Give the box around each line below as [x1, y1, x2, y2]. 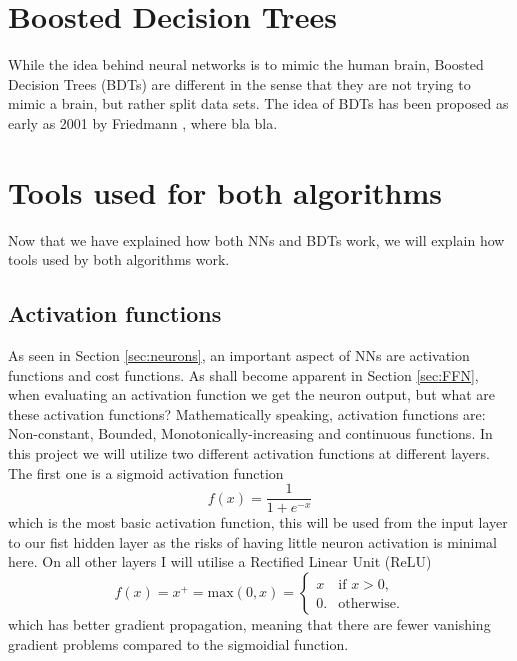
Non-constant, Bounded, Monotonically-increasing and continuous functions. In [8, 423, 493, 444]
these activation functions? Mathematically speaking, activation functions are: [8, 403, 486, 424]
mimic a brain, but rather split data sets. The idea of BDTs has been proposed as [8, 93, 509, 114]
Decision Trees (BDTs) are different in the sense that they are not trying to [8, 73, 471, 94]
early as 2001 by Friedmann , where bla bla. [8, 112, 278, 133]
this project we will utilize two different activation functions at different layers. [8, 442, 490, 463]
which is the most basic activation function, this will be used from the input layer [8, 512, 508, 533]
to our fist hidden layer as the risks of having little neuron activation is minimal [8, 531, 498, 552]
